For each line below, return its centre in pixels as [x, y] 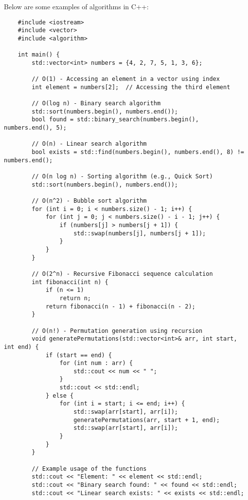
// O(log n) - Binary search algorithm [96, 104]
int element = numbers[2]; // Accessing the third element [131, 87]
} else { [60, 395]
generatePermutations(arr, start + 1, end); [147, 420]
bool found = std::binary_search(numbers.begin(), [115, 120]
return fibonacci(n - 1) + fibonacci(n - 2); [120, 306]
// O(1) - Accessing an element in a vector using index [126, 79]
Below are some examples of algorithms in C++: [76, 6]
